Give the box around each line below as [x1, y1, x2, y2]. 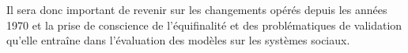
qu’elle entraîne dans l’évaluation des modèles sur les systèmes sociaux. [6, 32, 350, 48]
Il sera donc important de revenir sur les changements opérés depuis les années [6, 2, 387, 17]
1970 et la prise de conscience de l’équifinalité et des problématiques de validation [6, 16, 402, 33]
